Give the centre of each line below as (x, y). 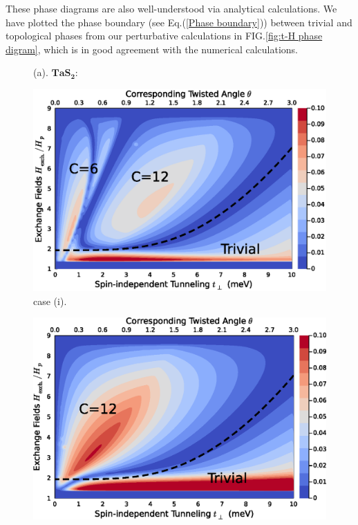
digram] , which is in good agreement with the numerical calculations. (152, 49)
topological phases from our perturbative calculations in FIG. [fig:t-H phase (164, 36)
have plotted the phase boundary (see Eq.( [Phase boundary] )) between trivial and (179, 22)
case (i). (50, 301)
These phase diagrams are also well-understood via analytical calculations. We (171, 8)
